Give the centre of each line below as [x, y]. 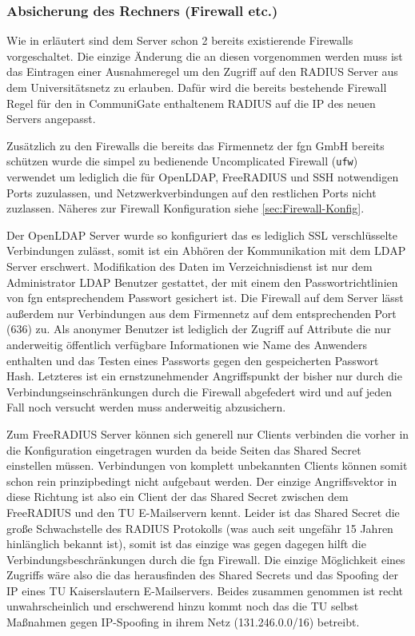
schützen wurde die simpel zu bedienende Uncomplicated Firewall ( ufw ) [182, 161]
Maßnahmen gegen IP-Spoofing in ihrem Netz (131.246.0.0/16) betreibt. [183, 622]
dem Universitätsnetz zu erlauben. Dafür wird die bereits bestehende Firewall [197, 87]
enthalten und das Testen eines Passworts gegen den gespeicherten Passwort [193, 360]
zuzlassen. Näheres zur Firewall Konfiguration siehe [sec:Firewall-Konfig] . [186, 208]
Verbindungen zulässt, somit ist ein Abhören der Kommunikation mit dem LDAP [206, 250]
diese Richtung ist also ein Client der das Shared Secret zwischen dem [178, 497]
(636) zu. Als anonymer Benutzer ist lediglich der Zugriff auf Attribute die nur [199, 329]
